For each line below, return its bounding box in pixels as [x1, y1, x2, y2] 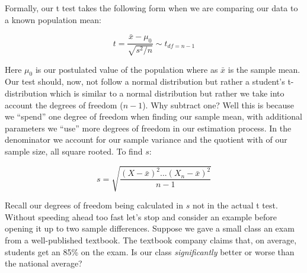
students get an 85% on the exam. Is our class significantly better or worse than [5, 245, 295, 258]
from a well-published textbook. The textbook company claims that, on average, [5, 233, 297, 246]
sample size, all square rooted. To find [5, 144, 143, 157]
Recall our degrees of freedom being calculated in [5, 199, 183, 211]
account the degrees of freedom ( [5, 98, 123, 111]
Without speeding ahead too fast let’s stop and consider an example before [5, 210, 277, 223]
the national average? [5, 257, 82, 269]
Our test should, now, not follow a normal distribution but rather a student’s [5, 75, 285, 88]
